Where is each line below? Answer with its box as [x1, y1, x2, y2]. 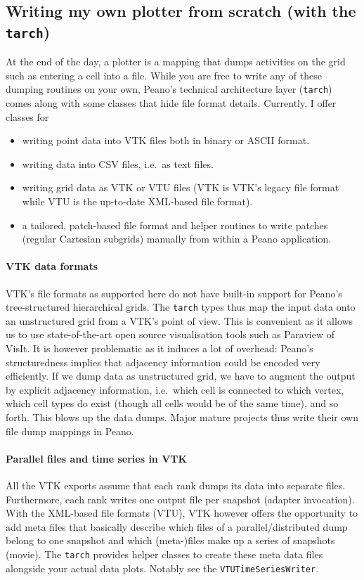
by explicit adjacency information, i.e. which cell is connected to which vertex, [6, 382, 344, 397]
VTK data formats [6, 259, 98, 273]
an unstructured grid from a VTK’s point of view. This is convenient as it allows [6, 313, 353, 328]
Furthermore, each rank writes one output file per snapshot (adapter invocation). [6, 491, 355, 506]
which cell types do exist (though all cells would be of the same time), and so [6, 396, 339, 411]
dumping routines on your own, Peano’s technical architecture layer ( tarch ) [6, 82, 332, 96]
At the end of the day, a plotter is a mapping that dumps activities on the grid [6, 54, 346, 69]
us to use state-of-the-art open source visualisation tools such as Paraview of [6, 327, 335, 342]
